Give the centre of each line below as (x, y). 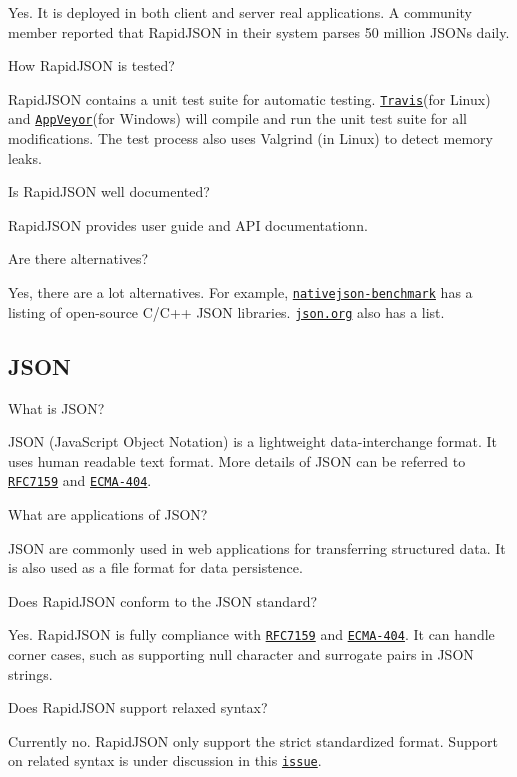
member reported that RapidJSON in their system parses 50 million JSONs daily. (259, 31)
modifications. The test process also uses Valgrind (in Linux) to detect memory (250, 138)
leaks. (25, 157)
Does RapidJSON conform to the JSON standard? (163, 600)
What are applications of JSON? (108, 514)
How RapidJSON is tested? (91, 65)
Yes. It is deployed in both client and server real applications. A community (240, 12)
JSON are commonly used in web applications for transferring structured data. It (257, 547)
